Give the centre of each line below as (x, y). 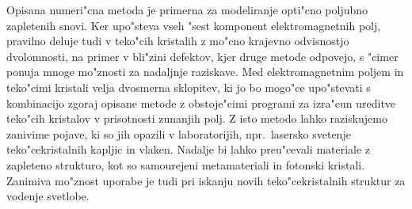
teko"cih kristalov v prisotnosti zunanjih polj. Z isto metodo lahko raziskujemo (197, 118)
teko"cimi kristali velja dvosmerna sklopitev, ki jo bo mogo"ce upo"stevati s (189, 87)
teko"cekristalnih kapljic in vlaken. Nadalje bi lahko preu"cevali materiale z (189, 149)
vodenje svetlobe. (48, 196)
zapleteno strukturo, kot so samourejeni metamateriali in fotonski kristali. (186, 164)
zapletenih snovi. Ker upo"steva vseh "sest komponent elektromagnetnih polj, (194, 25)
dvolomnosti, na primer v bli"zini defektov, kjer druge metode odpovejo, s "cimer (202, 56)
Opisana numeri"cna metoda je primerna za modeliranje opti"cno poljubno (187, 9)
